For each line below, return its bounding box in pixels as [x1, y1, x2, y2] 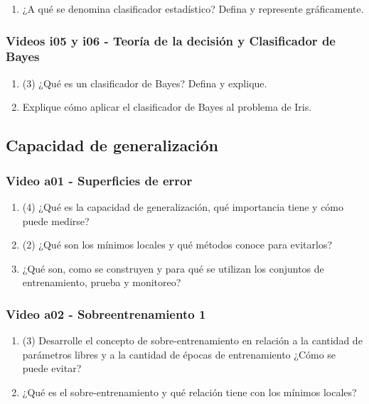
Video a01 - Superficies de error [6, 171, 193, 189]
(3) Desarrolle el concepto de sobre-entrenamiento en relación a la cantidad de [22, 333, 363, 348]
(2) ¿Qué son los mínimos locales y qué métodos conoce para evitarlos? [22, 237, 333, 252]
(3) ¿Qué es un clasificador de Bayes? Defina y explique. [22, 75, 267, 90]
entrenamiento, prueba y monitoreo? [22, 275, 181, 290]
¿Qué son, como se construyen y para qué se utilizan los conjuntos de [22, 261, 324, 275]
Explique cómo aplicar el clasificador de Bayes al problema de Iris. [22, 99, 312, 114]
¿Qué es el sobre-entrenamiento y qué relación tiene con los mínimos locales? [22, 384, 357, 399]
